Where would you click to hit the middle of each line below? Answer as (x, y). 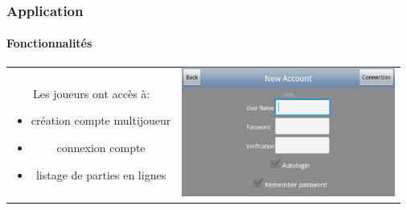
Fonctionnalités (49, 43)
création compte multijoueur (101, 120)
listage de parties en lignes (101, 174)
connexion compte (101, 148)
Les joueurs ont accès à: (92, 93)
